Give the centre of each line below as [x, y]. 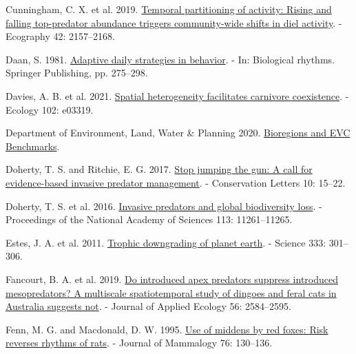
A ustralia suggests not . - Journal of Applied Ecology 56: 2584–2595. [148, 306]
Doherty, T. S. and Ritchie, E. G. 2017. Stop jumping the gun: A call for [159, 169]
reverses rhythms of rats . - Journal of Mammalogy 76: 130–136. [139, 343]
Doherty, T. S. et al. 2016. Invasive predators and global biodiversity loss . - [164, 206]
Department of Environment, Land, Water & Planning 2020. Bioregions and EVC [178, 133]
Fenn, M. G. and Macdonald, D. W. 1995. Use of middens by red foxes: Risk [167, 329]
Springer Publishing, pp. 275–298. [77, 73]
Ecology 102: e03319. [50, 109]
